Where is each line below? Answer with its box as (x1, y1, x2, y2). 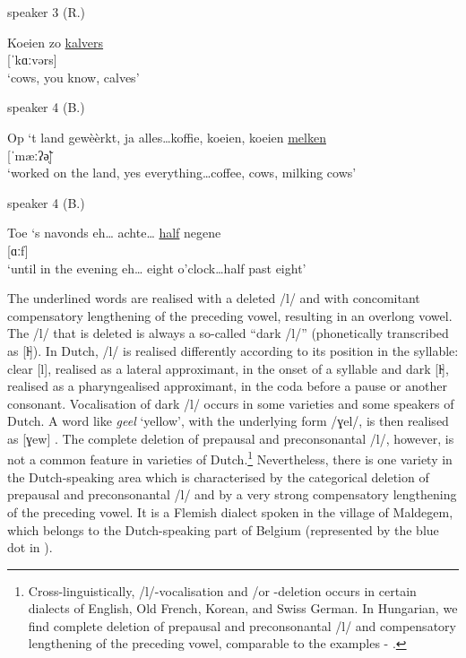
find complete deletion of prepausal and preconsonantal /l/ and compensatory (28, 616, 456, 635)
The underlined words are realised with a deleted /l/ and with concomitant (7, 289, 420, 307)
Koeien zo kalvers (7, 32, 104, 51)
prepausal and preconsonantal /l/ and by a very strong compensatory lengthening (7, 485, 457, 504)
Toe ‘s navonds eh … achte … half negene (7, 223, 221, 242)
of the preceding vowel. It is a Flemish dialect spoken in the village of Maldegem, (7, 502, 453, 521)
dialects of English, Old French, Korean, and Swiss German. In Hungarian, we (28, 599, 458, 618)
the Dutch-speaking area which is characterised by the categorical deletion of (7, 467, 429, 486)
